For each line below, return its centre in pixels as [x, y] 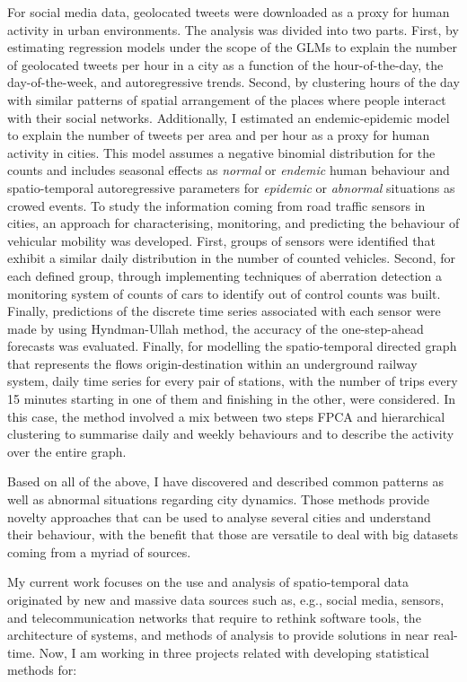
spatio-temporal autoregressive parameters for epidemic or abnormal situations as [231, 187]
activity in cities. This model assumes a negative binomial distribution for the [221, 152]
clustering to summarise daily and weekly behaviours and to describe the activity [231, 434]
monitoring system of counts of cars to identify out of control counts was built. [224, 293]
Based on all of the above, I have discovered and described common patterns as [225, 481]
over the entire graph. [67, 451]
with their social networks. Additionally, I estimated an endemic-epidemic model [229, 117]
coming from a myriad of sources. [99, 551]
